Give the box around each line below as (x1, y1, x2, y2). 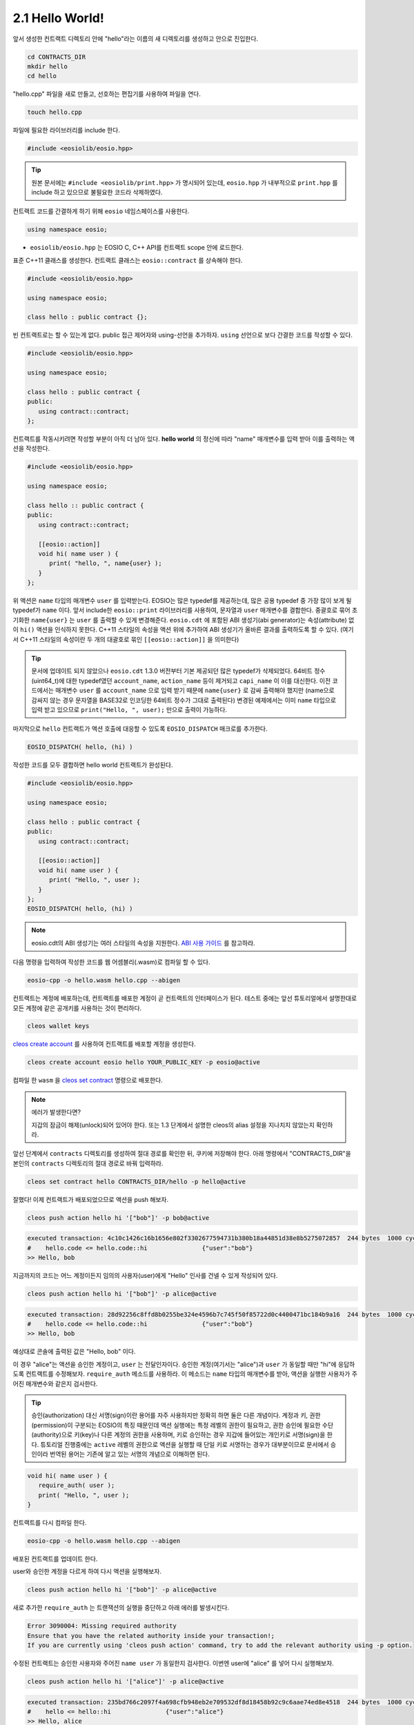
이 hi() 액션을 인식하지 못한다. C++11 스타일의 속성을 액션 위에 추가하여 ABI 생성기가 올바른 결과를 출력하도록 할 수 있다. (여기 (12, 625, 354, 634)
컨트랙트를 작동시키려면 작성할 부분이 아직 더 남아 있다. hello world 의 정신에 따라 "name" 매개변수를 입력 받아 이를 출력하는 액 (12, 435, 355, 443)
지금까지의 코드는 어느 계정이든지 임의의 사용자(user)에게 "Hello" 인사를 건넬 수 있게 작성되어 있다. (12, 1272, 278, 1280)
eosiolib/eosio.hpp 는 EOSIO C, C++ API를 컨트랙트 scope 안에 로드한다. (30, 244, 244, 252)
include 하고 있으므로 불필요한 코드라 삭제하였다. (31, 188, 163, 197)
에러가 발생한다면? (31, 1108, 81, 1116)
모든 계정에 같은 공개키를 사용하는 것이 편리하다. (12, 1004, 142, 1012)
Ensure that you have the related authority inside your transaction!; (27, 1632, 275, 1639)
